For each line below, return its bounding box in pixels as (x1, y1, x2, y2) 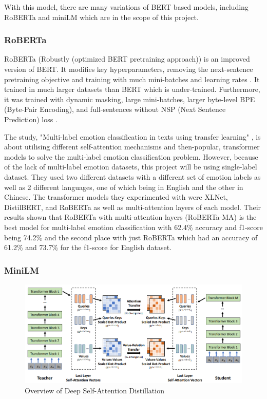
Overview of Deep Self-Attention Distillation (25, 385, 164, 395)
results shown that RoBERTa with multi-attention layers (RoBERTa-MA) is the (4, 212, 257, 222)
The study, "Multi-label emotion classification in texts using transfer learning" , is (4, 131, 261, 142)
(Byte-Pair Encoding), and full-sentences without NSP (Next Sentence (4, 104, 226, 115)
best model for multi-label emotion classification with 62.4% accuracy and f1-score (4, 221, 263, 232)
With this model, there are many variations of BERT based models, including (4, 2, 249, 12)
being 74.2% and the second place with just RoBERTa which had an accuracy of (4, 232, 258, 242)
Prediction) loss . (4, 113, 58, 124)
